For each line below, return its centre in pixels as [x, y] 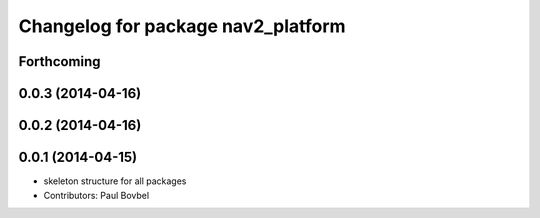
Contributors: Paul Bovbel [96, 195]
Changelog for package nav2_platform [182, 26]
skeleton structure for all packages [115, 181]
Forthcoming [59, 61]
